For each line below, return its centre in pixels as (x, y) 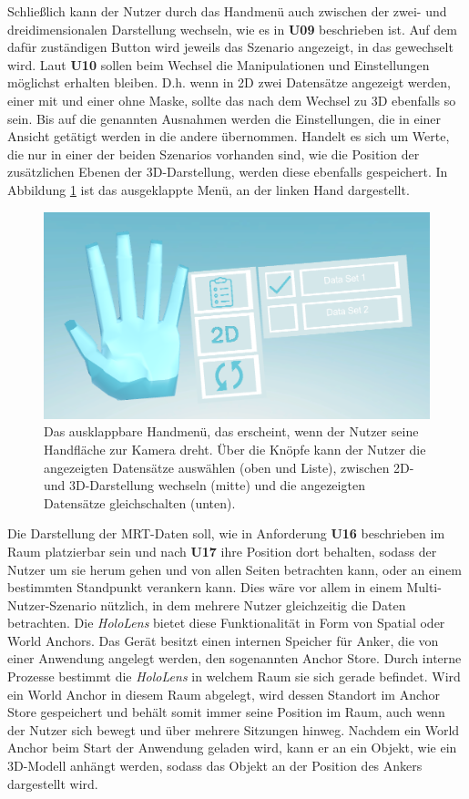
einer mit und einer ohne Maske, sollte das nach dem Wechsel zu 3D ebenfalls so (232, 100)
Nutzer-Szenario (52, 604)
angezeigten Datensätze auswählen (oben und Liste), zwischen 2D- (229, 467)
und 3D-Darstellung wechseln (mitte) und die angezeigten (204, 485)
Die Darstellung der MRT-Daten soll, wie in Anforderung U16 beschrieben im (226, 533)
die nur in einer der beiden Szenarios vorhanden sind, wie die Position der (214, 154)
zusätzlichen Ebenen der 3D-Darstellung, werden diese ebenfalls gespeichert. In (228, 172)
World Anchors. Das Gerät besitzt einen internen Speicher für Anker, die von (223, 640)
